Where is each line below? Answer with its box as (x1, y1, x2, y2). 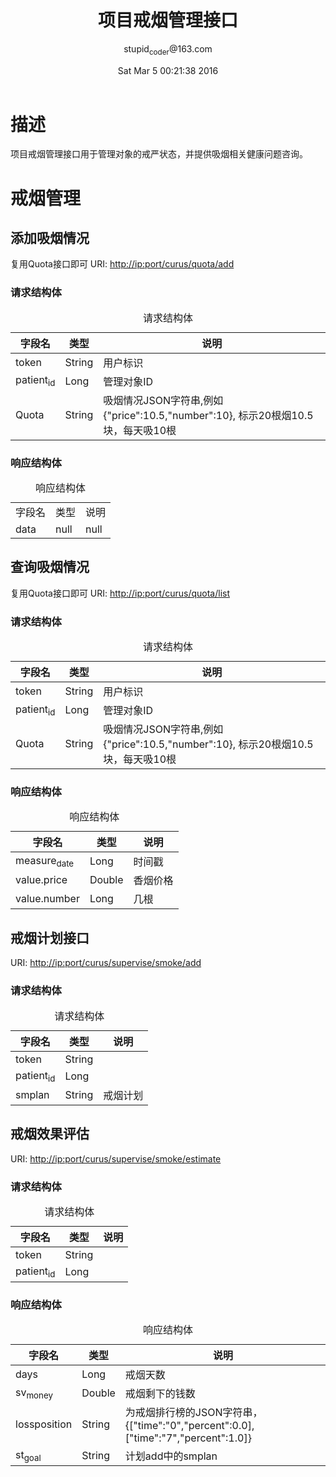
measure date (15, 853, 75, 870)
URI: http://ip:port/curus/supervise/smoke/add (10, 957, 202, 969)
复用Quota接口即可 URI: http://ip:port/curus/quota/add (10, 258, 235, 270)
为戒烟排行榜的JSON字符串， (124, 1406, 263, 1420)
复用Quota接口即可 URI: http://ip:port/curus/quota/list (10, 587, 231, 599)
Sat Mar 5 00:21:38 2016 (117, 64, 219, 76)
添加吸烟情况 (10, 230, 90, 247)
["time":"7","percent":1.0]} (124, 1431, 252, 1445)
